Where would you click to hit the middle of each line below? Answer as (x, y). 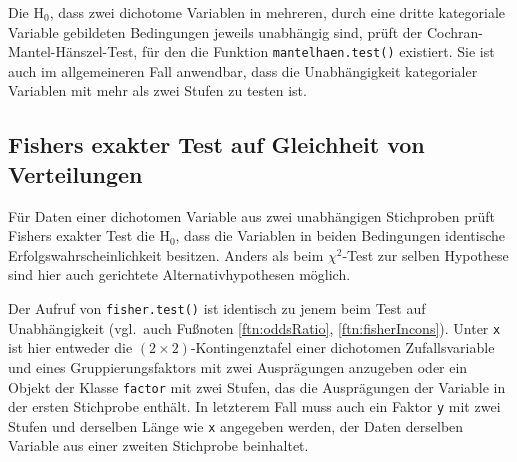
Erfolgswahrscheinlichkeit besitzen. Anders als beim (166, 254)
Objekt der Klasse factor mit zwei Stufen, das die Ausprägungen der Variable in (257, 386)
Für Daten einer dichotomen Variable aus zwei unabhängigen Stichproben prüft (251, 215)
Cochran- (455, 31)
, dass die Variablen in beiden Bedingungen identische (340, 235)
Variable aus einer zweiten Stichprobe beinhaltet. (158, 445)
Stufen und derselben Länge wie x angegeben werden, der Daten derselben (236, 425)
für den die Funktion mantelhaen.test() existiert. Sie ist (318, 51)
